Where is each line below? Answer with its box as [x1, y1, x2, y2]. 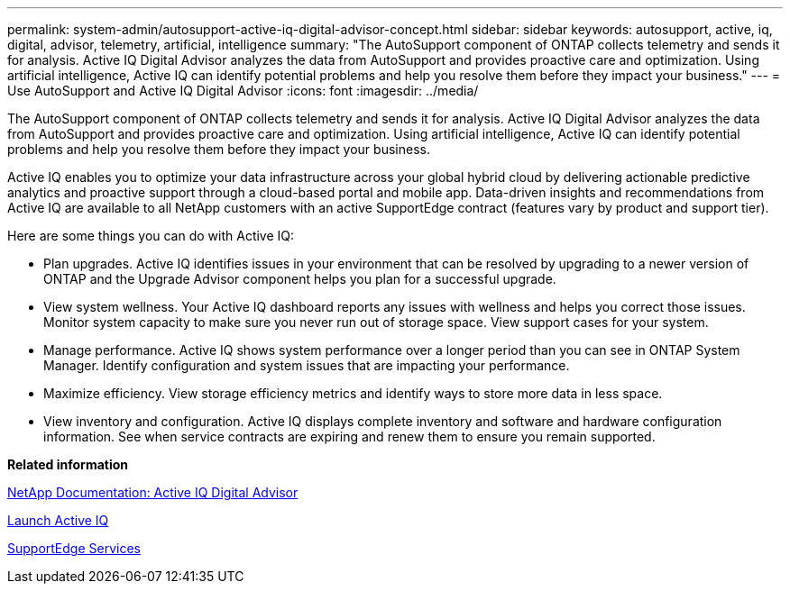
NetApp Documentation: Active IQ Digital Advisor [7, 485, 299, 500]
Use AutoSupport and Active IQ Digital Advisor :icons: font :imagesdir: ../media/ [7, 83, 479, 98]
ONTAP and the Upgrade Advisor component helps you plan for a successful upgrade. [43, 271, 556, 286]
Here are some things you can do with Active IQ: [7, 228, 295, 243]
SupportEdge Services [7, 541, 141, 556]
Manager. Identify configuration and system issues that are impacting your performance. [43, 358, 570, 373]
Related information [7, 457, 129, 472]
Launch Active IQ [7, 513, 109, 528]
